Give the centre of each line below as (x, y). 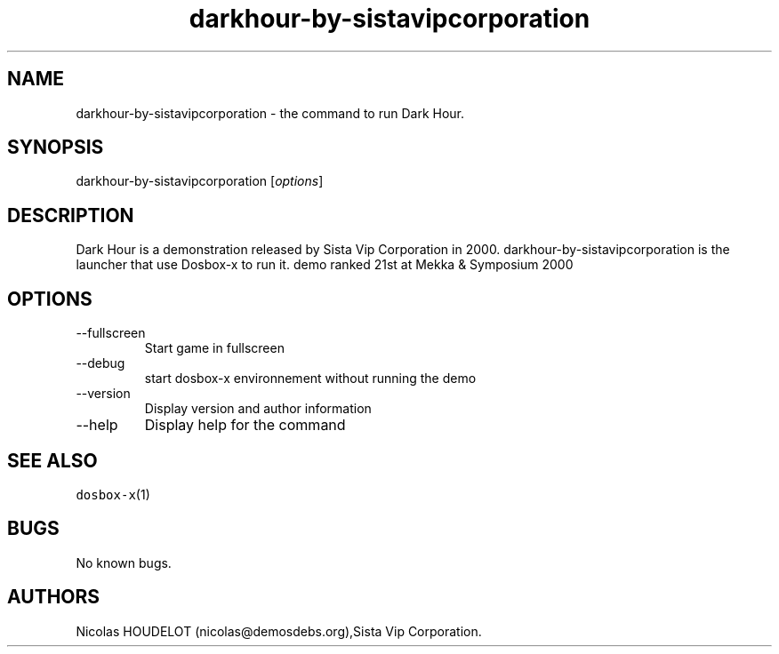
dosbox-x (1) (113, 494)
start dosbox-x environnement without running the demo (310, 379)
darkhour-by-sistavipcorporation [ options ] (200, 181)
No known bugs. (124, 562)
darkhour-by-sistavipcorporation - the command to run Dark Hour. (270, 113)
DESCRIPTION (71, 215)
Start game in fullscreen (214, 348)
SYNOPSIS (56, 148)
